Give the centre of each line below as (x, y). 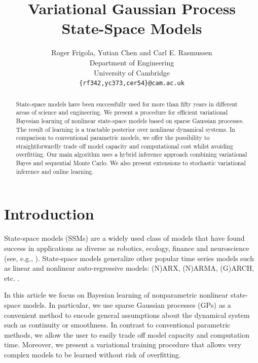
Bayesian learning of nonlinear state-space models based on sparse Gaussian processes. (130, 120)
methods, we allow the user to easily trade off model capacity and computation (127, 334)
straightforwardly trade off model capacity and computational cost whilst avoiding (124, 146)
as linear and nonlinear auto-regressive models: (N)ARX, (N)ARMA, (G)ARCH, (129, 268)
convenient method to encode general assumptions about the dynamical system (127, 315)
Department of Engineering (132, 62)
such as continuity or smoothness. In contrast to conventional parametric (117, 325)
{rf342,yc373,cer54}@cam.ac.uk (132, 83)
